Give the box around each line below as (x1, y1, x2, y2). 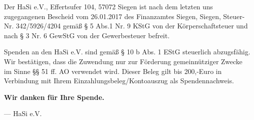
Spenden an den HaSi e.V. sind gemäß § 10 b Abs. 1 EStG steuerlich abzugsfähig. (4, 47, 251, 57)
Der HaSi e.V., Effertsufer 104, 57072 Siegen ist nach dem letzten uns (4, 1, 213, 11)
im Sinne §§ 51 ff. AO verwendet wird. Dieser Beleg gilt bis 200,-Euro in (4, 66, 222, 76)
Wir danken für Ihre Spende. (4, 92, 105, 102)
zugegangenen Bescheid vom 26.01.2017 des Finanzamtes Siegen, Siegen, (4, 11, 221, 21)
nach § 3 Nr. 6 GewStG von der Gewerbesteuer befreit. (4, 30, 170, 40)
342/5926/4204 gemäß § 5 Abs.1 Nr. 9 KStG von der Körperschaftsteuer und (16, 21, 248, 31)
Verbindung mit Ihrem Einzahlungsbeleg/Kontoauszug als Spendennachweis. (4, 75, 234, 86)
